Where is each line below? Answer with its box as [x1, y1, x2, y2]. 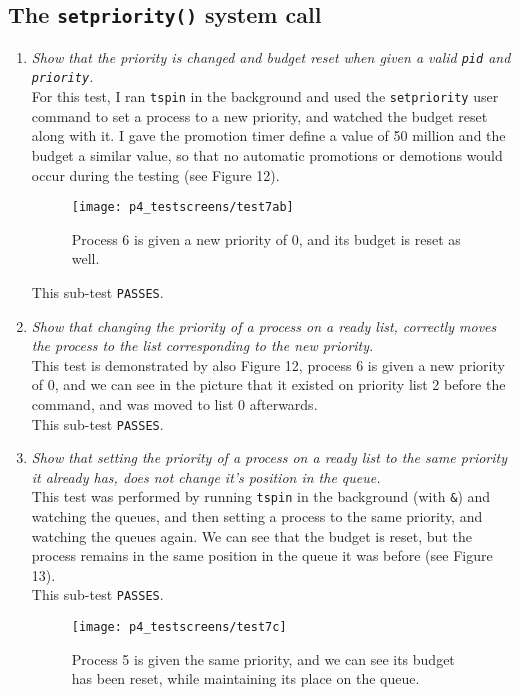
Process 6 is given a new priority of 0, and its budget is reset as [71, 228, 461, 249]
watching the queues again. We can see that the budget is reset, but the [31, 525, 472, 546]
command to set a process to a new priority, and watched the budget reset [31, 105, 488, 126]
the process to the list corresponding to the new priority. [31, 335, 374, 356]
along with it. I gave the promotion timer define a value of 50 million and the [31, 125, 506, 146]
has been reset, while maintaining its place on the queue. [71, 668, 420, 689]
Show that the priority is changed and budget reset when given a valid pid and [31, 46, 511, 67]
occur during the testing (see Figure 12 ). [31, 164, 280, 185]
